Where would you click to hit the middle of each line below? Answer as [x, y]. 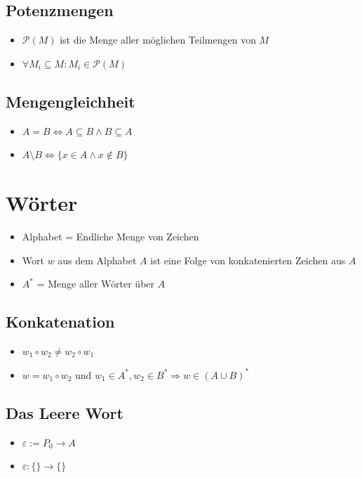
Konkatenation [60, 322]
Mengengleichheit [71, 101]
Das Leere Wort [65, 412]
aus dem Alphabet [97, 260]
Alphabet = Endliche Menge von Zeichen [110, 236]
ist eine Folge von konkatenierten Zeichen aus [248, 260]
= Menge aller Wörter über [96, 284]
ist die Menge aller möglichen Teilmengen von [158, 40]
